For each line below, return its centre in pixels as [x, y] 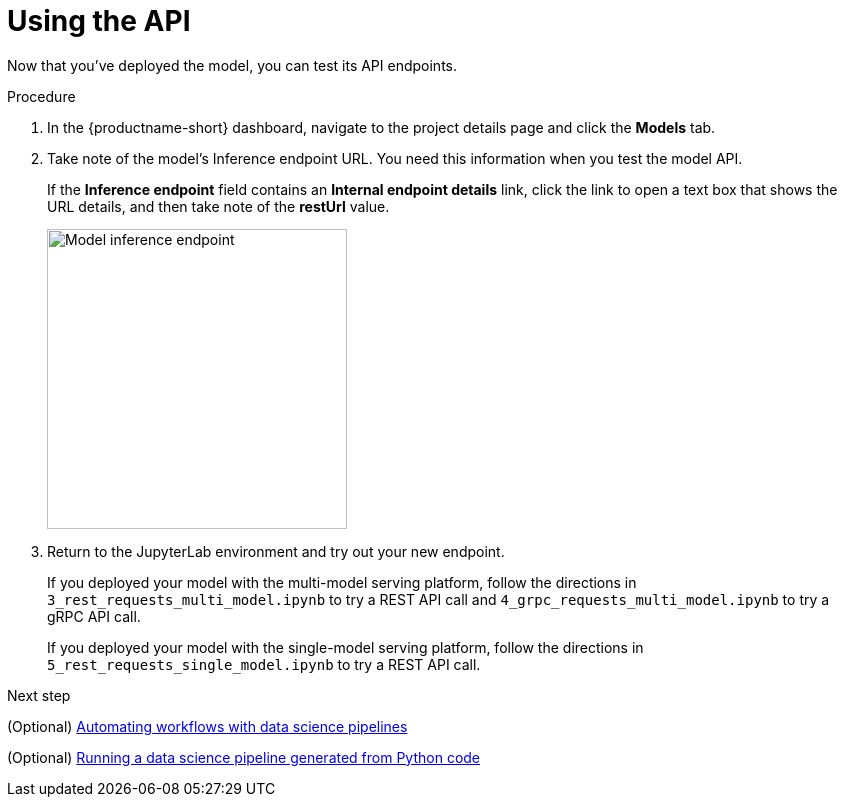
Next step [39, 695]
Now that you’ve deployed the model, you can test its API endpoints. [232, 65]
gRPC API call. [94, 616]
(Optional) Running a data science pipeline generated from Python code [244, 757]
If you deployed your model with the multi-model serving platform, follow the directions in [342, 582]
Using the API [99, 21]
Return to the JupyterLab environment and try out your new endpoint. [276, 551]
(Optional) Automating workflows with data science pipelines [207, 726]
